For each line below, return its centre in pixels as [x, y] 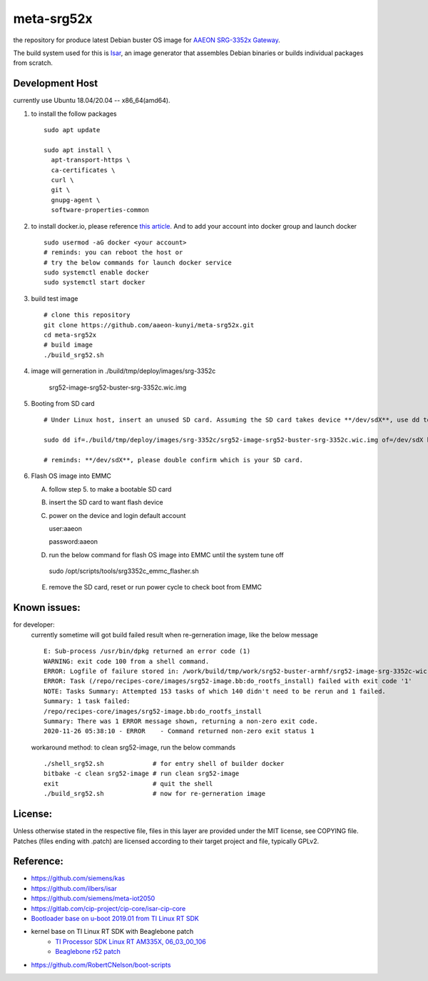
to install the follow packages [74, 114]
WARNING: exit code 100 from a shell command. [127, 661]
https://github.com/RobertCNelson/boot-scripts [101, 965]
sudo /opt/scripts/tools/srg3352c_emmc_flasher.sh [124, 571]
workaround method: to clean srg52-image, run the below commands [133, 747]
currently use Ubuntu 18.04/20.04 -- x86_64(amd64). [92, 101]
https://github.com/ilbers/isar [74, 888]
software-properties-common [100, 210]
